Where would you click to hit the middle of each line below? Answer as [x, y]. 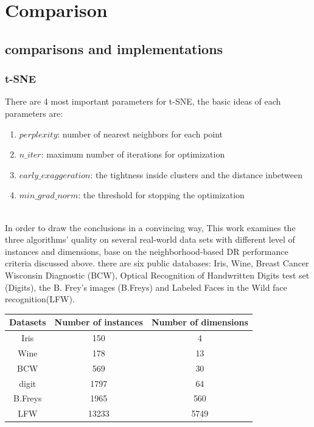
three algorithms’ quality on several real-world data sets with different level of [150, 239]
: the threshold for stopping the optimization [161, 195]
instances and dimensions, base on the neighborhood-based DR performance [147, 251]
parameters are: [34, 113]
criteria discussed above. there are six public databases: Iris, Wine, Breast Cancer [157, 263]
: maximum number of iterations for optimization [133, 154]
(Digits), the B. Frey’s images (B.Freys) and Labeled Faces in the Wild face [146, 287]
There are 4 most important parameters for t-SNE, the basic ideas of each [143, 101]
